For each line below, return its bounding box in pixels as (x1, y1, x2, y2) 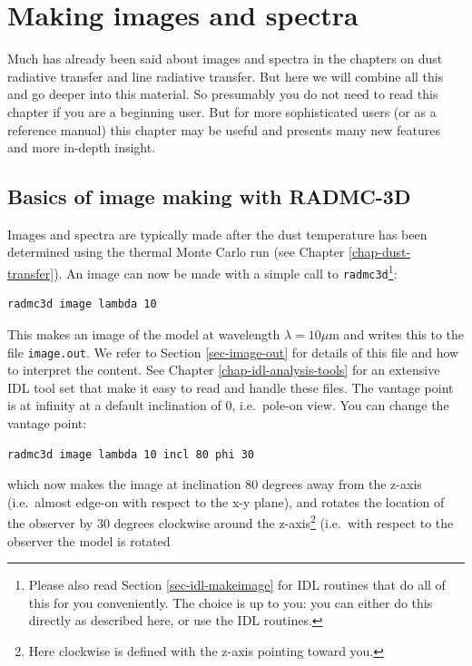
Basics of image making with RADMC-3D (7, 182, 411, 211)
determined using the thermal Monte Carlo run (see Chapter (7, 242, 345, 261)
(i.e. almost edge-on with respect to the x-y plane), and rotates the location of (7, 492, 445, 511)
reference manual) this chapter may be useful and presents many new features (7, 120, 440, 139)
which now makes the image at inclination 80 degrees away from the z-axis (7, 475, 422, 494)
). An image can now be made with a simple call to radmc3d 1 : (54, 261, 398, 282)
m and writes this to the (329, 324, 465, 343)
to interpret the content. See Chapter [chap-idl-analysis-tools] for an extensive (7, 360, 440, 379)
